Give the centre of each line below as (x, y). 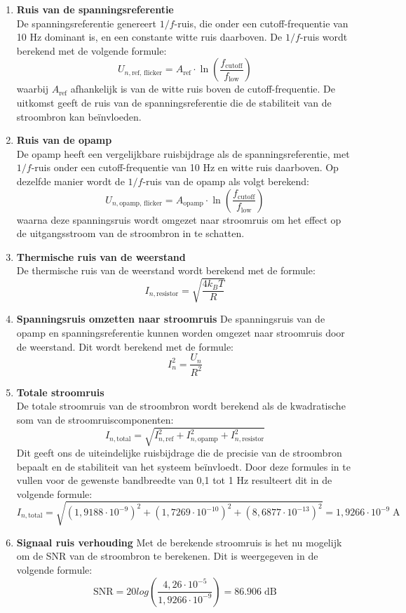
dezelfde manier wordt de (70, 181)
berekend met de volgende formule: (92, 50)
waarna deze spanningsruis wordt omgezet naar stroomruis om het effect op (179, 219)
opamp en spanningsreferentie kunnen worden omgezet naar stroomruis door (181, 333)
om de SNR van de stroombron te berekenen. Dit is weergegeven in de (167, 556)
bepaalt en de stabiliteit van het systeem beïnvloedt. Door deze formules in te (183, 466)
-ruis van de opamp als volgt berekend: (226, 181)
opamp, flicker (141, 203)
